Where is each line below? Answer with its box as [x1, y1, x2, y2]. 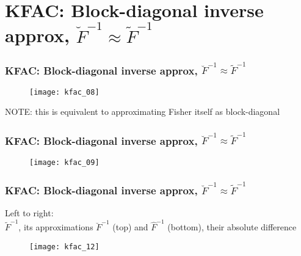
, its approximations [18, 221, 93, 233]
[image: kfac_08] [29, 87, 100, 97]
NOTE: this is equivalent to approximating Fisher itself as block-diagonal [5, 105, 280, 118]
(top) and [112, 221, 148, 233]
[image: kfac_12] [29, 243, 100, 252]
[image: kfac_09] [29, 158, 100, 167]
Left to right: [5, 207, 54, 219]
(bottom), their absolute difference [167, 221, 297, 233]
